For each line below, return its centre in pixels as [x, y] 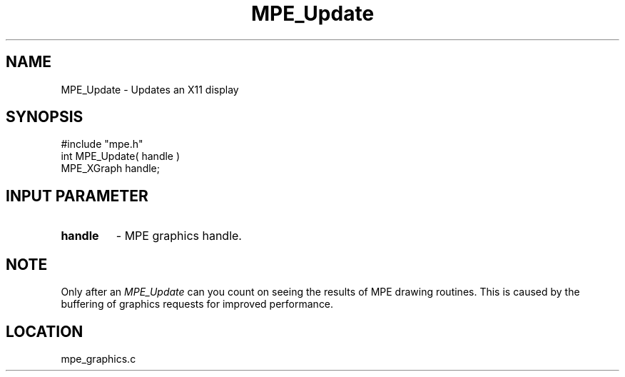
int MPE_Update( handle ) [121, 156]
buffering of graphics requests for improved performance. [197, 304]
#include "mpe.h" [102, 144]
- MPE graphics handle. [179, 236]
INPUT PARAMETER [77, 196]
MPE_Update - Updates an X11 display [150, 89]
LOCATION [45, 331]
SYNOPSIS [45, 117]
